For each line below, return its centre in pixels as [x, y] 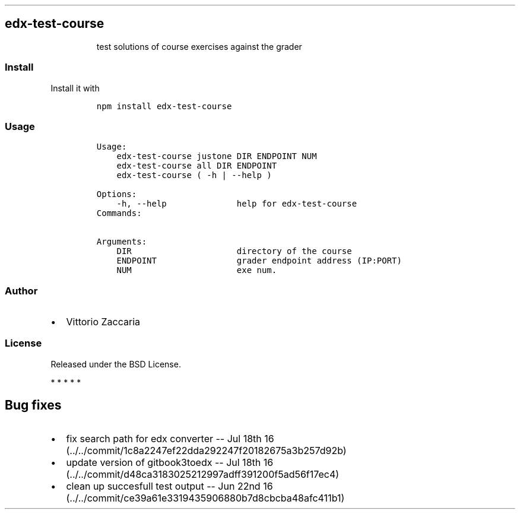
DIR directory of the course [234, 251]
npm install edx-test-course [164, 106]
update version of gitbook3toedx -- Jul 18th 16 [170, 462]
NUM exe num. [197, 270]
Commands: [119, 213]
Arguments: [122, 242]
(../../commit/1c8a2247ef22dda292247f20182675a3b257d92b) [206, 450]
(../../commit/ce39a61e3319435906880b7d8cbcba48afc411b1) [205, 498]
